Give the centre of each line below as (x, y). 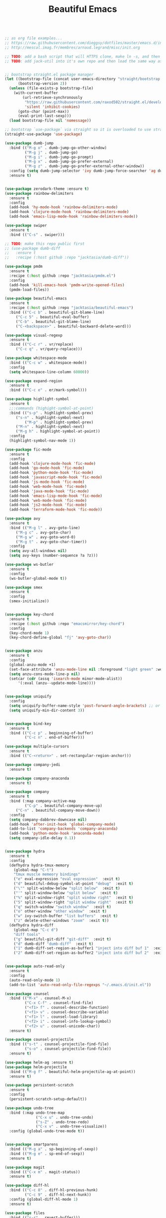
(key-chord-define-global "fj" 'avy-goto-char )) (60, 638)
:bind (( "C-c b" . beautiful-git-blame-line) (57, 312)
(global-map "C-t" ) (34, 870)
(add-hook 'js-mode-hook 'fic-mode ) (47, 482)
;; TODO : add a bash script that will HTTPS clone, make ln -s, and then (83, 56)
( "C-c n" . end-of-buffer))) (55, 738)
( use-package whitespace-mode (36, 358)
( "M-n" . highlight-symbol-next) (50, 427)
